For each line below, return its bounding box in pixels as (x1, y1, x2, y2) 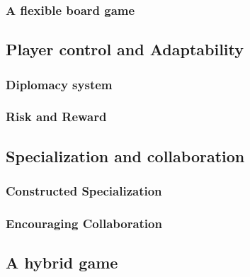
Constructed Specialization (6, 182, 162, 200)
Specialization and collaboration (6, 145, 245, 166)
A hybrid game (6, 251, 118, 273)
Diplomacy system (6, 75, 113, 93)
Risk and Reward (6, 108, 107, 125)
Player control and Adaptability (6, 38, 244, 60)
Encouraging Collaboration (6, 214, 162, 232)
